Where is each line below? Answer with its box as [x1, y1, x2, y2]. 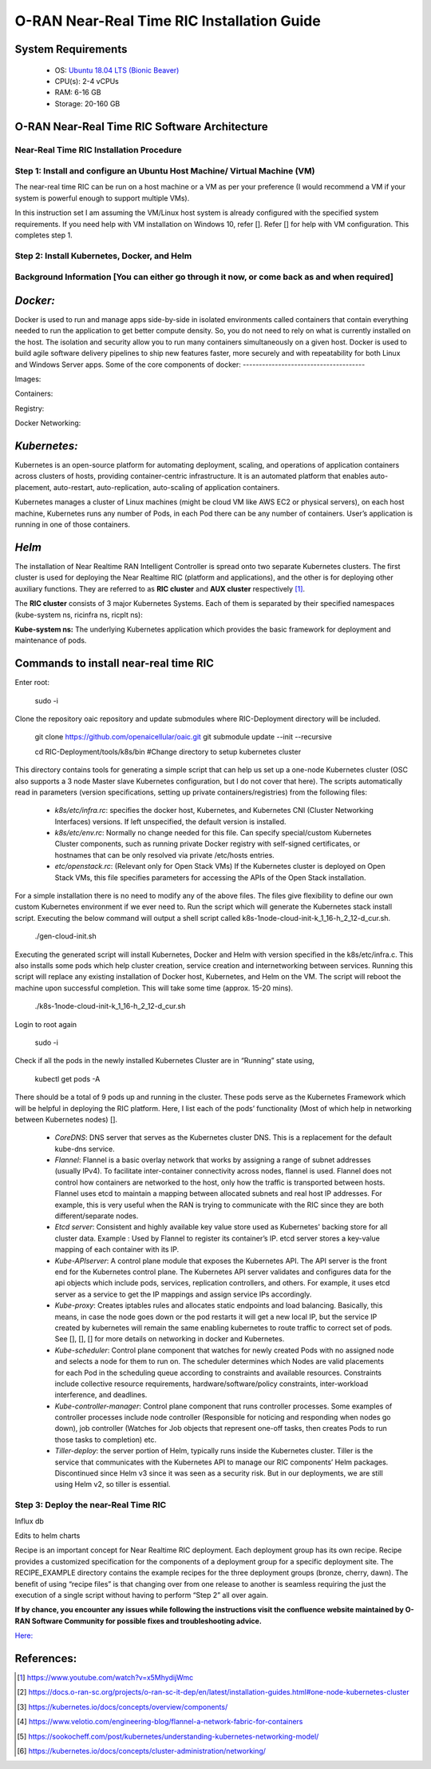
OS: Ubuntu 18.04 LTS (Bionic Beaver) [54, 65, 180, 75]
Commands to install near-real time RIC [14, 656, 215, 671]
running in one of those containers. [14, 520, 131, 529]
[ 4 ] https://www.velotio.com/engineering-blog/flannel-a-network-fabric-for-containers [17, 1717, 303, 1727]
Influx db [14, 1516, 44, 1526]
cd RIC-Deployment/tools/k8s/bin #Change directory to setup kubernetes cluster [34, 747, 302, 756]
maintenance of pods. [14, 635, 87, 645]
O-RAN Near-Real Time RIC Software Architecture [14, 120, 268, 133]
